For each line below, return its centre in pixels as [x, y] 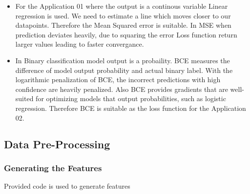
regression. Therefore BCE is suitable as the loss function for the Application [131, 108]
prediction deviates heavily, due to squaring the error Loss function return [126, 34]
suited [24, 98]
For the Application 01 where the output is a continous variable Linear [122, 6]
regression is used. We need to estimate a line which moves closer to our [123, 15]
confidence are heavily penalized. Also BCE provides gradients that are [122, 89]
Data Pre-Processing [57, 144]
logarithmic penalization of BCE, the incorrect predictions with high [118, 79]
